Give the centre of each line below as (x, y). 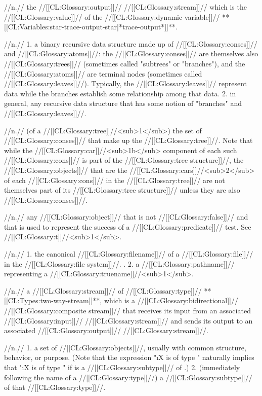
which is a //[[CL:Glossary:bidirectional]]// (171, 300)
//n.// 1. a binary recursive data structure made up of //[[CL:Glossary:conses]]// (131, 43)
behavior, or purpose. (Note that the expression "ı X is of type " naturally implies (129, 357)
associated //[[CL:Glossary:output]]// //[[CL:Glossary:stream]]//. (106, 330)
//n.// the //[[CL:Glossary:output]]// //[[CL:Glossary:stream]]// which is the (125, 7)
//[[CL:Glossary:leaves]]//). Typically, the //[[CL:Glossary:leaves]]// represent (126, 83)
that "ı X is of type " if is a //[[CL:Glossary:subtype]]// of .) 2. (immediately (122, 367)
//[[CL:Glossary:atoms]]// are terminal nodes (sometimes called (103, 73)
